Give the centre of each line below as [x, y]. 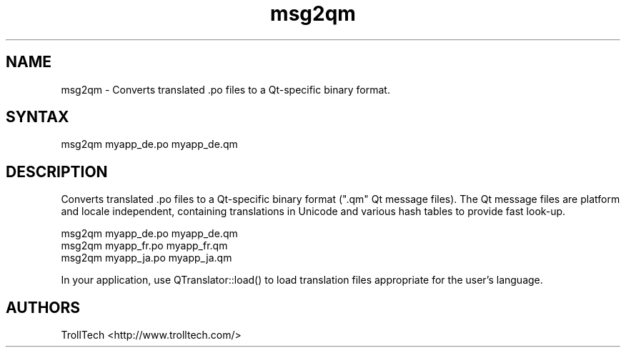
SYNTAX [38, 117]
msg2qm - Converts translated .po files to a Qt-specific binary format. [225, 89]
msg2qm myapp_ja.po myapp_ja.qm [146, 258]
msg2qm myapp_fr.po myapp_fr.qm [144, 246]
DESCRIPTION [57, 171]
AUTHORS [43, 307]
